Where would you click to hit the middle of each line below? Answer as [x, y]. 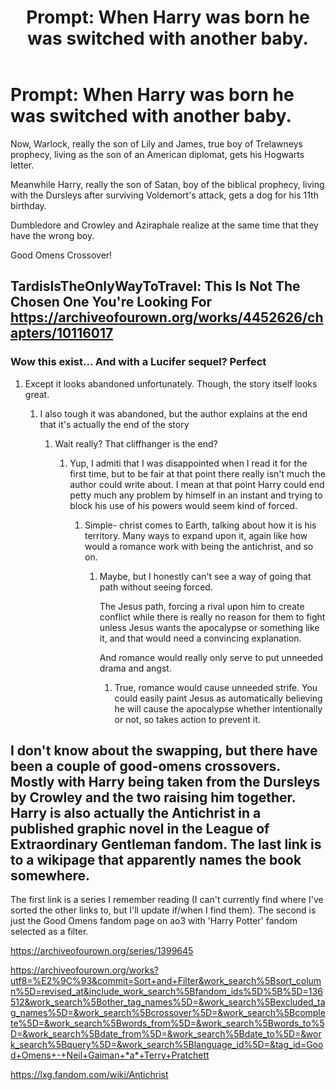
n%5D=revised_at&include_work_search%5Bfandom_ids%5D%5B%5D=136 [166, 992]
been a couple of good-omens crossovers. [145, 766]
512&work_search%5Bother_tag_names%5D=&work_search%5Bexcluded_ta [168, 1002]
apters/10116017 [62, 333]
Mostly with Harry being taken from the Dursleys [165, 782]
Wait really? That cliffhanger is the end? [136, 443]
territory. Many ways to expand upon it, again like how [196, 535]
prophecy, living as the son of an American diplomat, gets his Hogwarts [157, 154]
